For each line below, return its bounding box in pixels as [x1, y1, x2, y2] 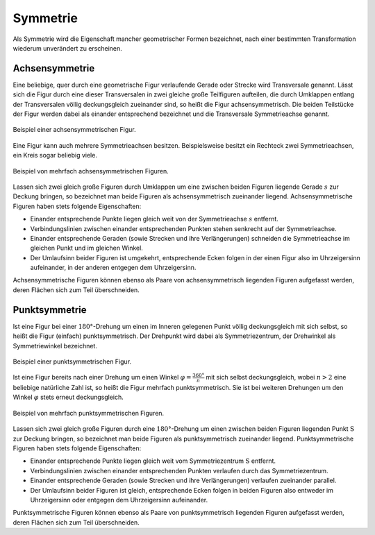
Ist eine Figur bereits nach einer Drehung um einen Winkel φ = [12, 373, 192, 382]
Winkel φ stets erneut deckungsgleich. [12, 393, 124, 402]
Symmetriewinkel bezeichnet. [12, 341, 97, 350]
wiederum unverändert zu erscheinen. [12, 44, 123, 52]
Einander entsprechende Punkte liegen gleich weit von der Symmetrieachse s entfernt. [30, 215, 279, 223]
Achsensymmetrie [12, 62, 95, 74]
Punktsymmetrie [12, 304, 87, 316]
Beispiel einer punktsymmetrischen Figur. [12, 357, 132, 366]
